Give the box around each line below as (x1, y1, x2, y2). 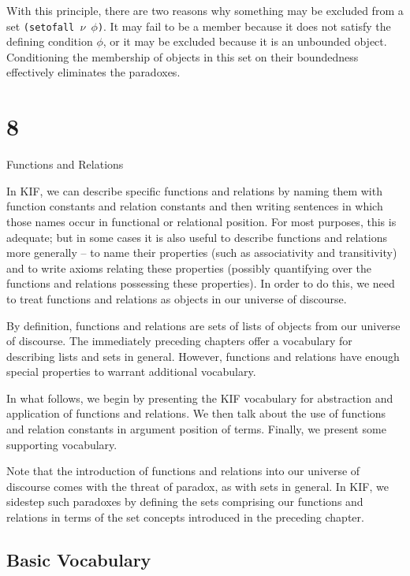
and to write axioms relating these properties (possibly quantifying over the (6, 259, 371, 276)
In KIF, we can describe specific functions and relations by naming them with (6, 182, 382, 199)
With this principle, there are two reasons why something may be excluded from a (6, 2, 404, 18)
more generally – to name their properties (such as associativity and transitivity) (6, 244, 397, 261)
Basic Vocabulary (6, 548, 151, 572)
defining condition (6, 33, 93, 50)
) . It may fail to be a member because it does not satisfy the (97, 17, 391, 34)
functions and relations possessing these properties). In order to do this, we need (6, 275, 395, 292)
